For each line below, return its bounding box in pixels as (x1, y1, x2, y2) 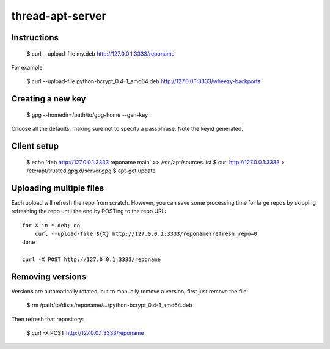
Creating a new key (11, 94, 86, 104)
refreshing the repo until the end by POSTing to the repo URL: (11, 208, 167, 215)
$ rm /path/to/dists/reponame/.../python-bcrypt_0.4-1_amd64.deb (26, 301, 193, 309)
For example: (11, 64, 45, 71)
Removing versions (11, 272, 87, 282)
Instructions (11, 32, 59, 43)
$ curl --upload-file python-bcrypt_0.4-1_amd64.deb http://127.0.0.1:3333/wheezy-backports (26, 78, 261, 85)
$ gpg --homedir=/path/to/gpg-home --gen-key (26, 111, 148, 119)
